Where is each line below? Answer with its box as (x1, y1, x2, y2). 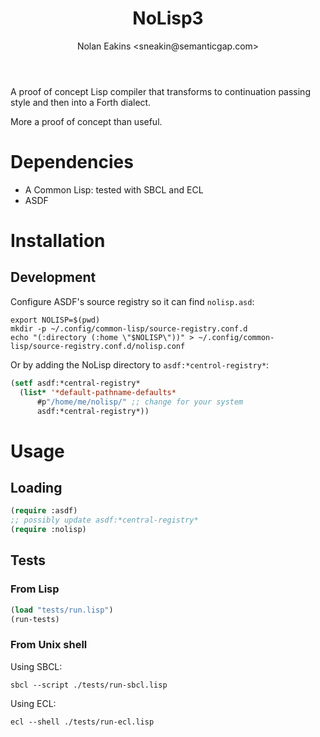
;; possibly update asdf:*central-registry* (10, 515, 199, 526)
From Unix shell (10, 638, 88, 652)
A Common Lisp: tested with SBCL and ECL (24, 183, 204, 196)
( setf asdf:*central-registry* (10, 378, 141, 388)
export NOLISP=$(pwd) (10, 315, 101, 325)
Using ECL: (10, 697, 57, 709)
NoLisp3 (132, 7, 204, 30)
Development (10, 269, 97, 286)
